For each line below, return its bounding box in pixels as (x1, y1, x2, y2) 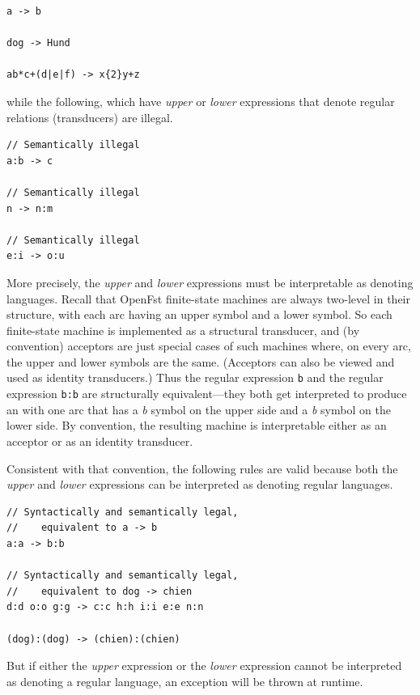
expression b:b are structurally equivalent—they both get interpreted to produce (6, 385, 407, 402)
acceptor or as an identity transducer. (6, 432, 193, 449)
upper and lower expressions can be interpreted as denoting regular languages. (6, 476, 393, 493)
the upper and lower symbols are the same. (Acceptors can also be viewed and (6, 353, 395, 370)
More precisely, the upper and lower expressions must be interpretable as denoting (6, 273, 414, 290)
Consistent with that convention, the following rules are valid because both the (6, 460, 398, 477)
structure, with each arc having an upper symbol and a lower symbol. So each (6, 306, 392, 323)
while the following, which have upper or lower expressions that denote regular (6, 92, 395, 109)
